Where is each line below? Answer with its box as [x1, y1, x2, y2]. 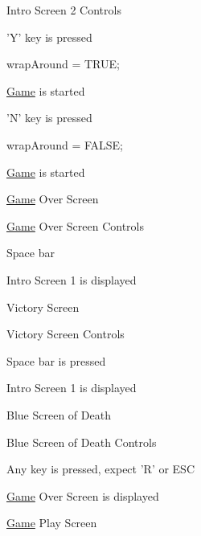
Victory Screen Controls [6, 325, 125, 342]
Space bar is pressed [6, 352, 106, 369]
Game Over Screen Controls [6, 217, 145, 234]
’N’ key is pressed [6, 109, 92, 126]
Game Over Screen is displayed [6, 487, 159, 504]
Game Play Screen [6, 514, 97, 531]
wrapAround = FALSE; [6, 136, 123, 153]
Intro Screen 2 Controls [6, 2, 121, 18]
